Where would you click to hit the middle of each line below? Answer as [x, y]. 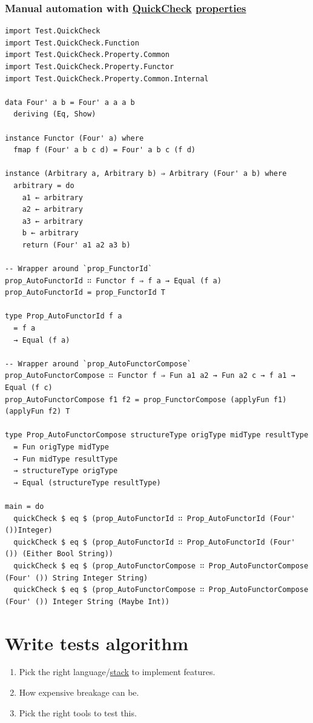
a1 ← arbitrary [52, 197]
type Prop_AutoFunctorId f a [64, 316]
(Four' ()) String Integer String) [77, 578]
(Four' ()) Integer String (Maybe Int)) [87, 601]
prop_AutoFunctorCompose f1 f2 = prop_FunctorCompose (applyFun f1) [146, 399]
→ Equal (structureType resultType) [87, 483]
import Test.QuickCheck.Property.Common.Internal [107, 79]
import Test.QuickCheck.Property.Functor [90, 67]
